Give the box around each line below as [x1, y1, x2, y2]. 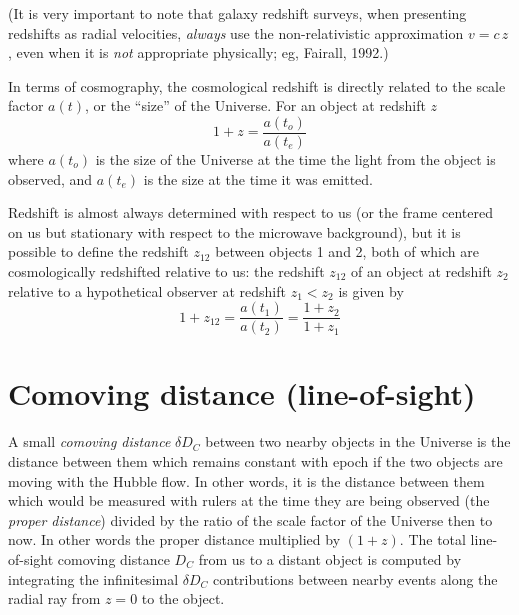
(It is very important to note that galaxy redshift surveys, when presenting [8, 3, 467, 23]
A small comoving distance [8, 431, 171, 452]
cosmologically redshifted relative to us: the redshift [8, 261, 325, 281]
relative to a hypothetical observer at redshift [8, 280, 286, 301]
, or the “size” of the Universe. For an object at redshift [85, 95, 426, 116]
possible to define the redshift [8, 241, 189, 262]
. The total [399, 529, 466, 550]
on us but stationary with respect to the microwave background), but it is [8, 221, 461, 242]
